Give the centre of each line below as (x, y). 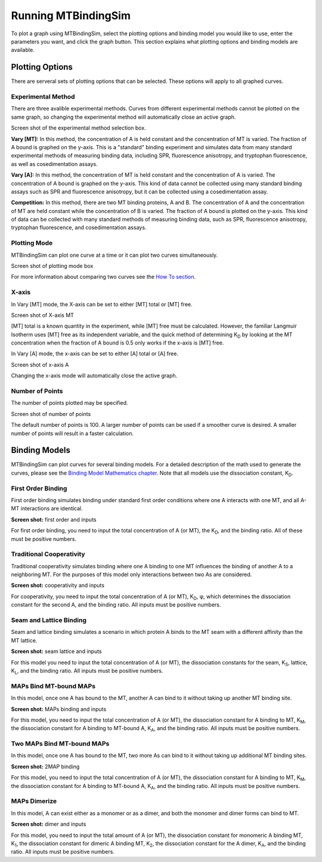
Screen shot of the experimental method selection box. (78, 128)
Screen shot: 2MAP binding (45, 766)
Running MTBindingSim (71, 16)
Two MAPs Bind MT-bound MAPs (60, 744)
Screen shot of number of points (51, 414)
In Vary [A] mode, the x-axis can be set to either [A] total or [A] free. (95, 354)
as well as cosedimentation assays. (54, 164)
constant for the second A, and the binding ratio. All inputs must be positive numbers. (116, 605)
